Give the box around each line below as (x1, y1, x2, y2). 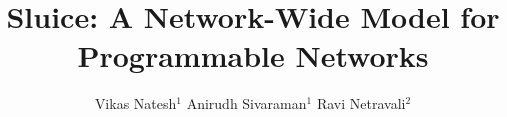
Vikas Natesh (94, 93, 177, 114)
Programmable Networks (77, 35, 429, 76)
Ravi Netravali (316, 93, 406, 114)
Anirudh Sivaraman (186, 93, 307, 114)
